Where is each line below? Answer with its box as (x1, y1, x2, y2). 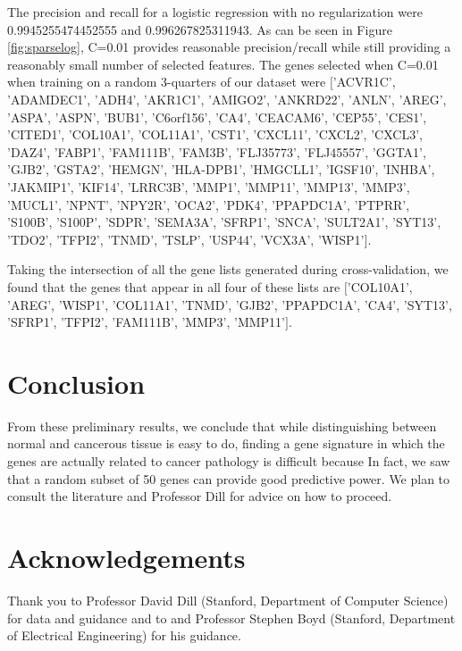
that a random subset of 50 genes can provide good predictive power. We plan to (7, 469, 450, 488)
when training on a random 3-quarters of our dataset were (7, 72, 326, 91)
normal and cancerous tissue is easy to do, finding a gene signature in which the (7, 434, 445, 453)
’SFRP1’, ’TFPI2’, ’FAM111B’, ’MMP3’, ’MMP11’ (7, 313, 285, 331)
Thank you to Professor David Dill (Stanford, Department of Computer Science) (7, 590, 449, 609)
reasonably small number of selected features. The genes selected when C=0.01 (7, 54, 439, 73)
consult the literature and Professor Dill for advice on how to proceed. (7, 487, 392, 505)
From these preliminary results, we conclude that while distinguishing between (7, 416, 437, 435)
